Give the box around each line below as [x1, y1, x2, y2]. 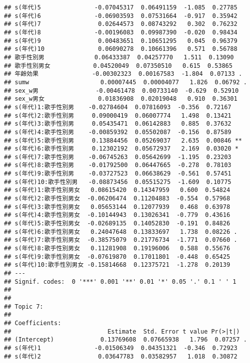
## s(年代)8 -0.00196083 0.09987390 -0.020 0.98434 [4, 28, 238, 36]
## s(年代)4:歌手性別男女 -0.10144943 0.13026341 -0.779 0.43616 [4, 211, 231, 219]
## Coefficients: [4, 319, 61, 327]
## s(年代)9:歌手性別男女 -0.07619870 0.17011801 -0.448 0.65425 [4, 253, 231, 260]
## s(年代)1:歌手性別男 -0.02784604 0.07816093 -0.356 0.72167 [4, 103, 232, 111]
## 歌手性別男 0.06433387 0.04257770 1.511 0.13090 [4, 53, 234, 61]
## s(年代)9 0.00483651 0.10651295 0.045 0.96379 [4, 37, 238, 44]
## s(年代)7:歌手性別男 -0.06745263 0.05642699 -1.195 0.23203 [4, 153, 232, 161]
